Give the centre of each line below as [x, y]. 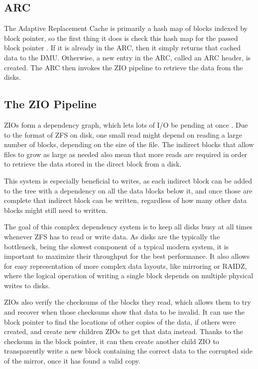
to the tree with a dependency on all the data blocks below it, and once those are [128, 190]
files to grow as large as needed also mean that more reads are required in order [126, 154]
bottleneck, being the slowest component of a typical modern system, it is [117, 246]
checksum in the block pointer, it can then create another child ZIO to [112, 341]
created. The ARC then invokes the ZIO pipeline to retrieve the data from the [124, 67]
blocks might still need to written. [56, 210]
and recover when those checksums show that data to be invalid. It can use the [125, 312]
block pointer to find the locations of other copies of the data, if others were [120, 321]
